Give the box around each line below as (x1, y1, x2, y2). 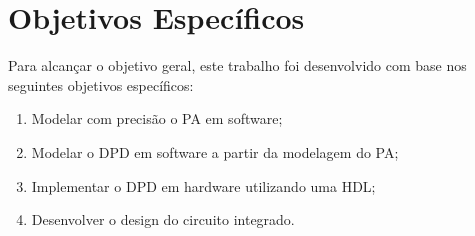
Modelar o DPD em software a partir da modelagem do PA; (31, 141, 399, 162)
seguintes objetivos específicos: (8, 74, 194, 95)
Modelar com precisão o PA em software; (31, 108, 283, 129)
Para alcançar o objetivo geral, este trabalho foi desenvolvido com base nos (8, 55, 467, 76)
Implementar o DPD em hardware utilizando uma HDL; (31, 175, 376, 196)
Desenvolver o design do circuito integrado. (31, 209, 295, 230)
